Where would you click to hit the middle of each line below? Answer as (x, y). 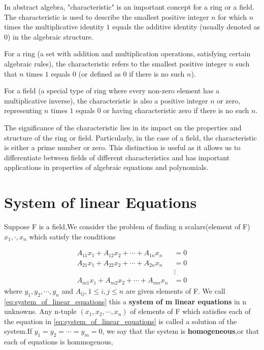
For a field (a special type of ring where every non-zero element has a (112, 91)
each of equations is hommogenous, (59, 342)
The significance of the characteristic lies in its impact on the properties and (123, 127)
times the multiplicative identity (54, 27)
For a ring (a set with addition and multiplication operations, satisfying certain (127, 54)
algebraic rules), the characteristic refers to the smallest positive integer (115, 63)
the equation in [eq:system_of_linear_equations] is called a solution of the (121, 321)
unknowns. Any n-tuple (40, 311)
